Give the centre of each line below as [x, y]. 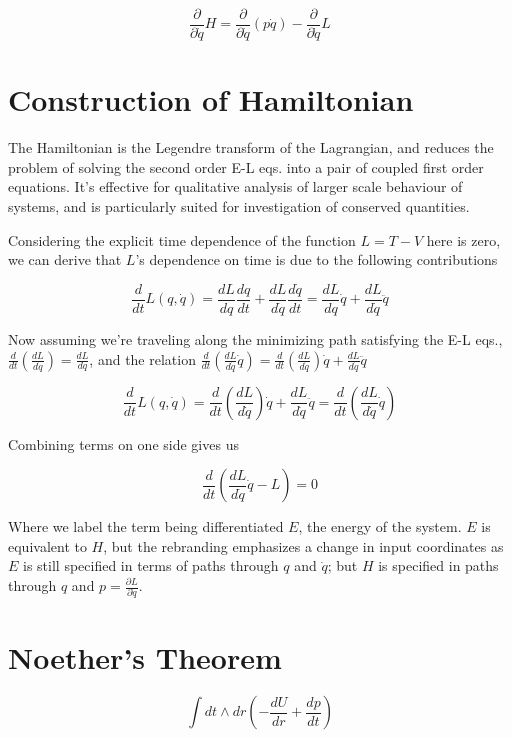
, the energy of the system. [380, 526]
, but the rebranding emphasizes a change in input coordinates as [303, 545]
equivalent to [47, 545]
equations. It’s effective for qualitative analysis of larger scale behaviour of [235, 186]
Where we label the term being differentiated [146, 526]
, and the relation [142, 358]
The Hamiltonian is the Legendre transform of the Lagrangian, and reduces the [251, 147]
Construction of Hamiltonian [211, 99]
